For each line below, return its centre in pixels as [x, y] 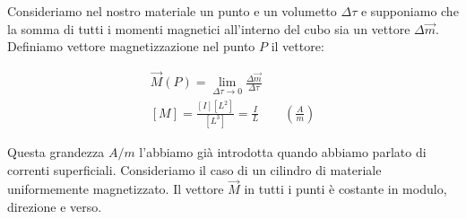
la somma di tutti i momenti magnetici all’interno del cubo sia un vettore [209, 28]
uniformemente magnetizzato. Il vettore [116, 189]
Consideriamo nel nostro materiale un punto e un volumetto [172, 11]
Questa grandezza [56, 151]
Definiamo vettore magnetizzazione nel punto [131, 46]
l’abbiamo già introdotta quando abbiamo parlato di [283, 151]
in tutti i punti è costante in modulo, [345, 189]
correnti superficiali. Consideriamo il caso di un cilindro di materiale [194, 169]
